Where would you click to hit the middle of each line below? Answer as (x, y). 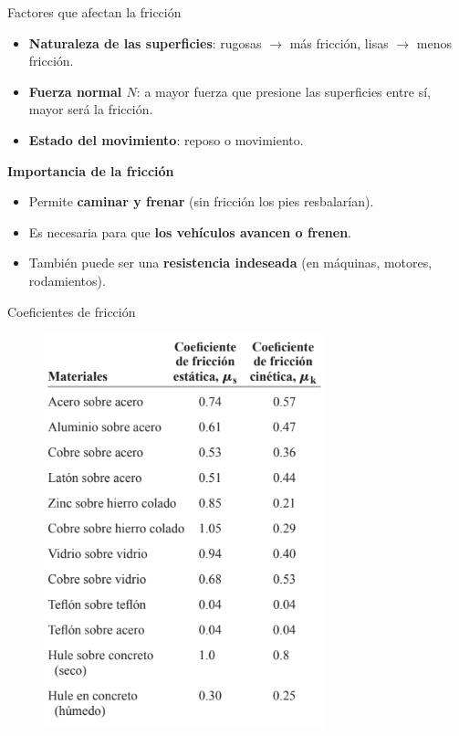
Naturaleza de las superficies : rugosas (145, 42)
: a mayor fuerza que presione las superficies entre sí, (283, 91)
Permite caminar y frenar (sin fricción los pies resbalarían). (201, 201)
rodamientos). (67, 280)
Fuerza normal (75, 91)
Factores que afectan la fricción (94, 12)
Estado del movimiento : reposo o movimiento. (166, 139)
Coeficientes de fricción (72, 311)
